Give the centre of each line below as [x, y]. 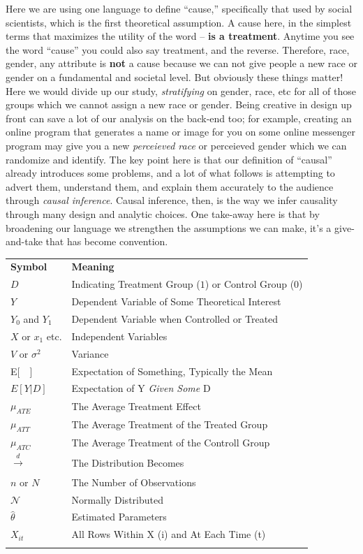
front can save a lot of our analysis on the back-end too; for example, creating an [179, 118]
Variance [90, 353]
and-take [24, 241]
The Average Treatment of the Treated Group [170, 424]
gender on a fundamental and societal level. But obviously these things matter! [175, 76]
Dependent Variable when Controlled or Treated [175, 318]
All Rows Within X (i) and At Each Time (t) [169, 534]
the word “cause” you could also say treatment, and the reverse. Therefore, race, [178, 49]
